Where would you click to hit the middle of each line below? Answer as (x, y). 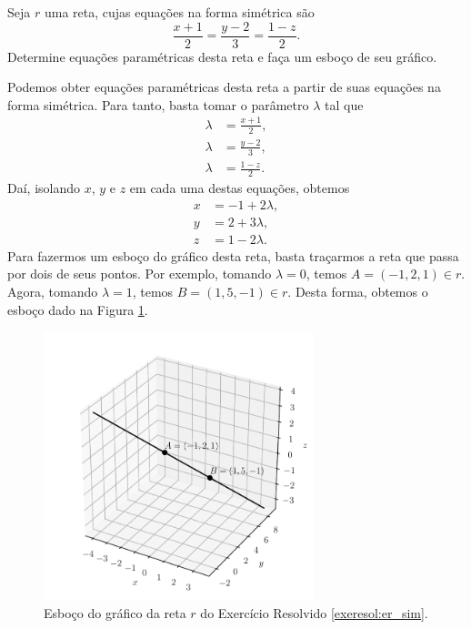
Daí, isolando (44, 188)
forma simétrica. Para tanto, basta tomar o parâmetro (158, 104)
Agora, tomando (53, 292)
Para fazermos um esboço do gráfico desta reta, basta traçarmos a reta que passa (233, 255)
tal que (344, 104)
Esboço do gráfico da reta (115, 612)
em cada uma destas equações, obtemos (240, 188)
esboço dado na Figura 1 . (78, 309)
